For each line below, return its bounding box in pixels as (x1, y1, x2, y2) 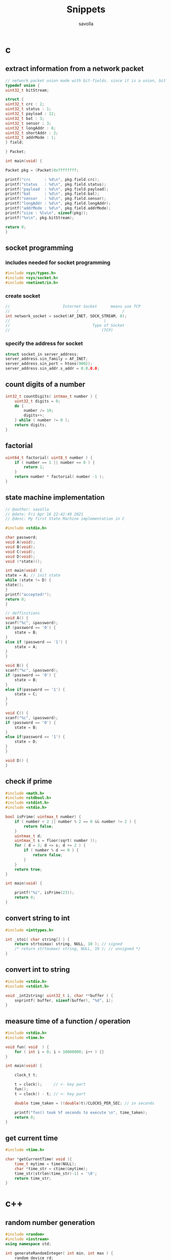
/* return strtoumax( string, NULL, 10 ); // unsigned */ (14, 947, 141, 952)
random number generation (5, 1218, 95, 1227)
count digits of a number (5, 380, 85, 389)
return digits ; (14, 422, 47, 428)
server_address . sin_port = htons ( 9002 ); (5, 361, 93, 366)
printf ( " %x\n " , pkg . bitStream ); (5, 215, 74, 220)
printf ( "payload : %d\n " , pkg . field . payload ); (5, 187, 109, 192)
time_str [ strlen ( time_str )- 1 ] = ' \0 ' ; (14, 1171, 97, 1176)
